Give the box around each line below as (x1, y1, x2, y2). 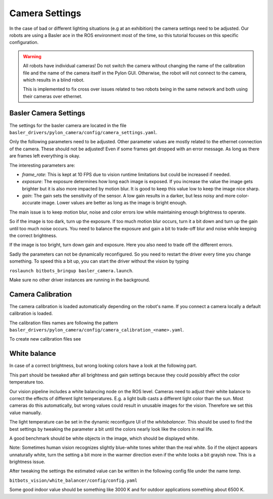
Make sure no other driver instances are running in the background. (9, 277, 150, 283)
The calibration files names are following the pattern (9, 319, 118, 326)
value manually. (9, 409, 42, 415)
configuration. (9, 39, 39, 46)
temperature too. (9, 379, 44, 385)
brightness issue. (9, 459, 45, 465)
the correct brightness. (9, 233, 58, 239)
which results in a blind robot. (23, 76, 85, 83)
